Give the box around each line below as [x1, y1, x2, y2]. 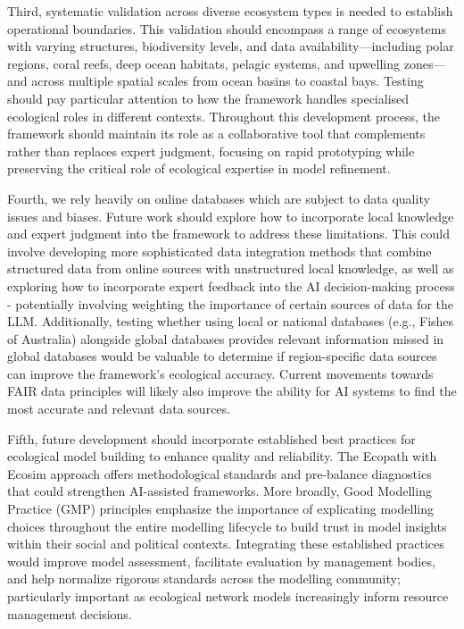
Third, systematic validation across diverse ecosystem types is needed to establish [7, 2, 453, 20]
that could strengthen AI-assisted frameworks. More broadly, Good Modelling [7, 482, 432, 500]
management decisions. [7, 604, 132, 623]
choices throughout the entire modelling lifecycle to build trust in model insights [7, 516, 447, 535]
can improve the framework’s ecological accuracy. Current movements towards [7, 364, 434, 382]
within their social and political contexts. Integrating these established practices [7, 534, 444, 553]
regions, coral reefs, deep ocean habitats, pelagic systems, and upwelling [7, 54, 401, 72]
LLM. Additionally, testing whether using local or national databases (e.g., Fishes [7, 312, 454, 331]
